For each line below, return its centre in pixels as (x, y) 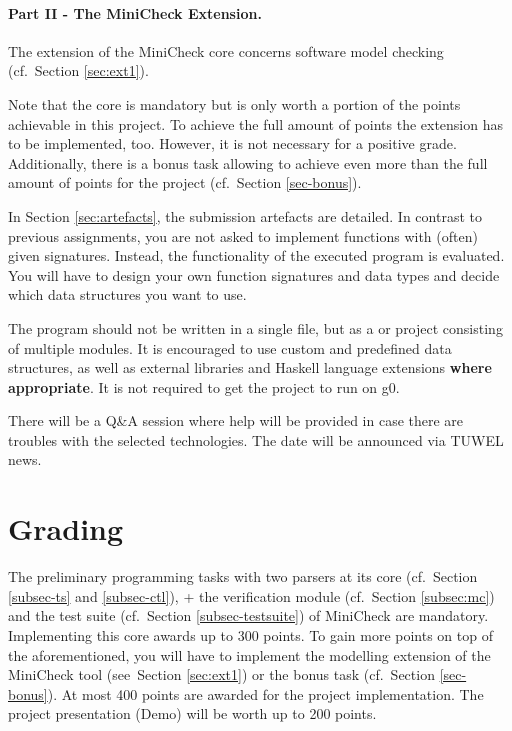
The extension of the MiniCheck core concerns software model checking (226, 50)
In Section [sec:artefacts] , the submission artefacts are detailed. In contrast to (245, 215)
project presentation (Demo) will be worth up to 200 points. (192, 713)
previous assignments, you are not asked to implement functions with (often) (243, 235)
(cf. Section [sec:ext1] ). (78, 70)
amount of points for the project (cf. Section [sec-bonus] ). (185, 182)
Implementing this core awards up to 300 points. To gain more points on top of (250, 634)
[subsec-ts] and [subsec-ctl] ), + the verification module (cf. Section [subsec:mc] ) (251, 595)
